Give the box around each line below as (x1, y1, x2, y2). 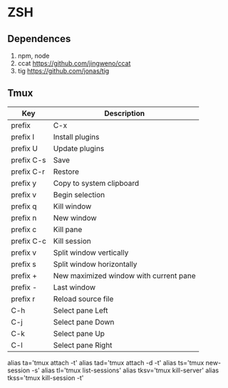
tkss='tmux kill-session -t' (7, 373, 84, 382)
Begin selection (53, 189, 105, 199)
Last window (53, 282, 96, 292)
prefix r (11, 293, 36, 303)
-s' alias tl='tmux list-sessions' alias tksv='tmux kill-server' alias (31, 366, 219, 374)
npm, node (17, 51, 50, 60)
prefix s (11, 259, 37, 269)
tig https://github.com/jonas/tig (17, 67, 110, 75)
